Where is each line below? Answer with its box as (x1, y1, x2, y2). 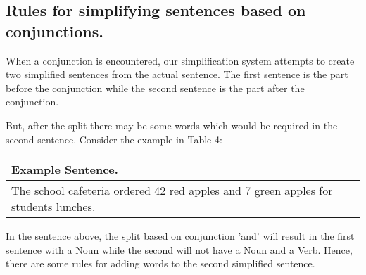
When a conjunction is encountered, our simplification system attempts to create (6, 53, 355, 68)
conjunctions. (6, 20, 103, 41)
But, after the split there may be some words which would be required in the (6, 117, 338, 132)
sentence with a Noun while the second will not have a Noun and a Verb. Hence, (6, 242, 353, 257)
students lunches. (11, 198, 96, 215)
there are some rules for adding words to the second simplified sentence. (6, 256, 315, 271)
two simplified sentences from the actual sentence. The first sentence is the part (6, 67, 348, 82)
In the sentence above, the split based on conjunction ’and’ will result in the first (6, 229, 355, 243)
